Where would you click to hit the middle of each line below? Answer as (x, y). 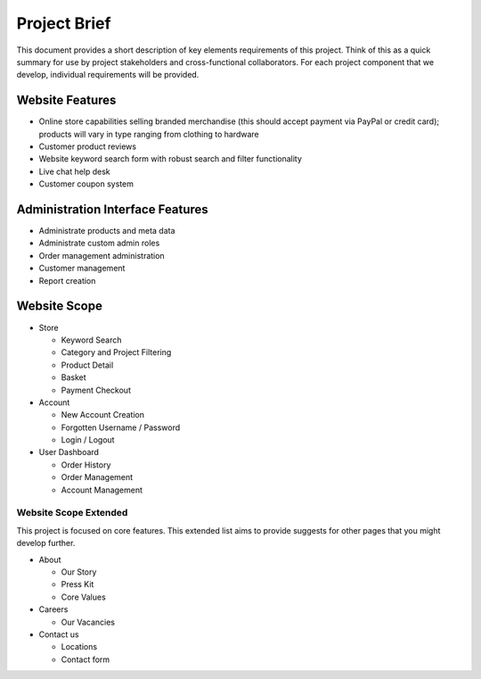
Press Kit (77, 584)
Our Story (79, 572)
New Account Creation (103, 415)
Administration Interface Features (112, 209)
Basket (73, 377)
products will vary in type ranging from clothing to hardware (149, 134)
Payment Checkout (96, 390)
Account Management (102, 490)
